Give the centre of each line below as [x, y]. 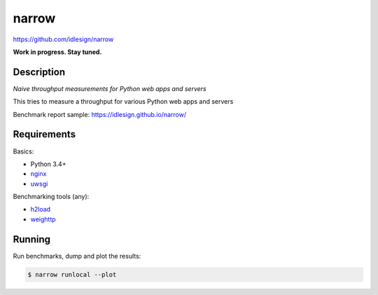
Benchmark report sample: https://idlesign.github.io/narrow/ [100, 114]
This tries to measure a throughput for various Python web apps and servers [123, 102]
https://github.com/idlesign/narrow [63, 39]
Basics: [23, 151]
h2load [41, 210]
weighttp [43, 219]
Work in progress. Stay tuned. [57, 52]
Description [39, 72]
